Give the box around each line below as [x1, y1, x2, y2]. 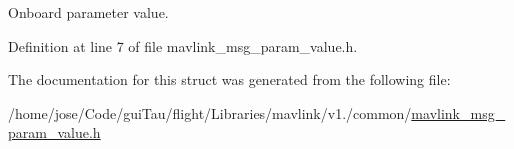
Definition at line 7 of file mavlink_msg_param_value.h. [8, 35, 358, 56]
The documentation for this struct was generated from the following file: [8, 69, 451, 90]
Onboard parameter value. [8, 2, 169, 22]
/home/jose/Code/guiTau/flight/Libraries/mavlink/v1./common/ [8, 102, 412, 123]
